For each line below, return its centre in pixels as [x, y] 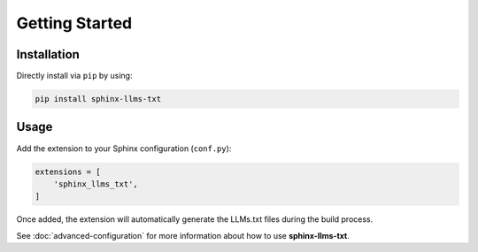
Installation [48, 54]
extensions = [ [68, 172]
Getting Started [74, 23]
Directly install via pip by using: [74, 76]
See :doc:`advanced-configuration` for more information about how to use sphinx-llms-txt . [183, 235]
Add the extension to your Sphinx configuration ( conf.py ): [124, 148]
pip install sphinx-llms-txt [98, 99]
